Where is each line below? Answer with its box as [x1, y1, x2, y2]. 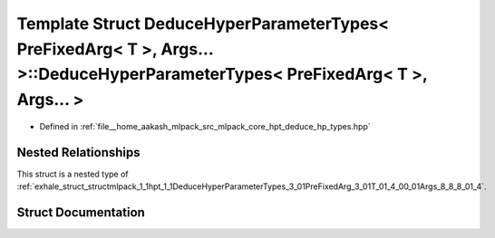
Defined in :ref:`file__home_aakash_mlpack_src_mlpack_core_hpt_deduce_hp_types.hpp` [39, 120, 371, 131]
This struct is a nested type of [16, 168, 129, 179]
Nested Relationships [16, 145, 141, 160]
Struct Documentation [16, 205, 145, 221]
